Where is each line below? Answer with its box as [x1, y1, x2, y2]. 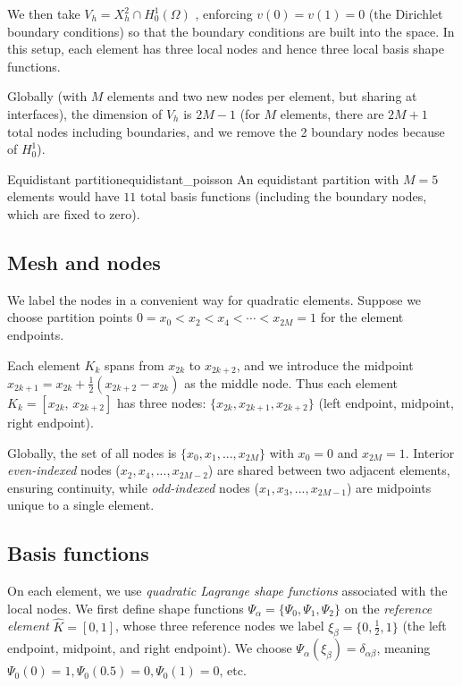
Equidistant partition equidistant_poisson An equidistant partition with [7, 169, 399, 188]
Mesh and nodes [7, 248, 161, 275]
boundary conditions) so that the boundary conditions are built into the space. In [7, 21, 455, 40]
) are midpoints [346, 478, 432, 496]
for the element [320, 308, 404, 326]
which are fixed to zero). [7, 204, 140, 223]
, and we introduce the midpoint [236, 355, 414, 374]
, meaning [376, 639, 431, 657]
